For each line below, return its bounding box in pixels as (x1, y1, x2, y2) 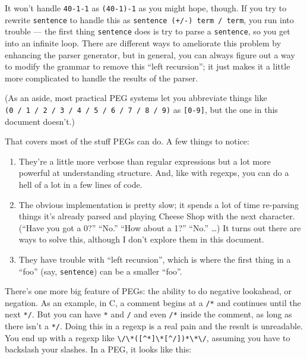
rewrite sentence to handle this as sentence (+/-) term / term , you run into (5, 13, 294, 26)
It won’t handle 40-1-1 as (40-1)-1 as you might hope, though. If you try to (5, 2, 287, 14)
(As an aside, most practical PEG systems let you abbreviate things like (5, 92, 267, 104)
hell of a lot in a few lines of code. (18, 178, 143, 190)
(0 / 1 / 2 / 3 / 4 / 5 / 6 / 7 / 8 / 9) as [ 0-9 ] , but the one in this (5, 103, 278, 115)
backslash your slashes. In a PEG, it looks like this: (5, 343, 192, 355)
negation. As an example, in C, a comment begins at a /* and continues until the (5, 296, 301, 308)
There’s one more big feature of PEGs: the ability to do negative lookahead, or (5, 285, 292, 297)
